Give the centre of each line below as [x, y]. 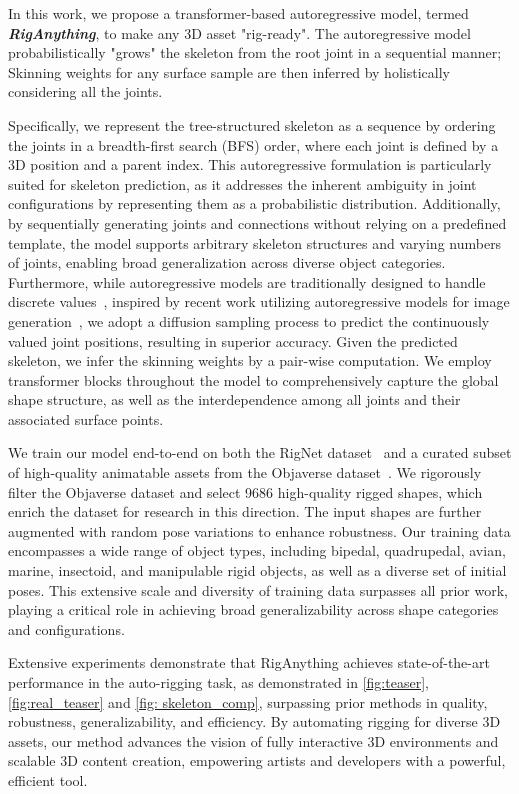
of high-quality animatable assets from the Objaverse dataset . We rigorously [245, 472]
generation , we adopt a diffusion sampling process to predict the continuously [249, 320]
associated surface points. [86, 418]
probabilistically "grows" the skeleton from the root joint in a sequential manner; [255, 52]
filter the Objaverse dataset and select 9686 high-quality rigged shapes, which [245, 491]
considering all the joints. [85, 91]
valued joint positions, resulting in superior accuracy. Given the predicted [233, 340]
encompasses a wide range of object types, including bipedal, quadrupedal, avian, [257, 550]
